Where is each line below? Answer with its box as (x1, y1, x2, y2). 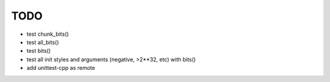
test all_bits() (26, 38, 59, 46)
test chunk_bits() (26, 30, 69, 38)
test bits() (26, 47, 51, 55)
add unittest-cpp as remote (26, 64, 95, 72)
